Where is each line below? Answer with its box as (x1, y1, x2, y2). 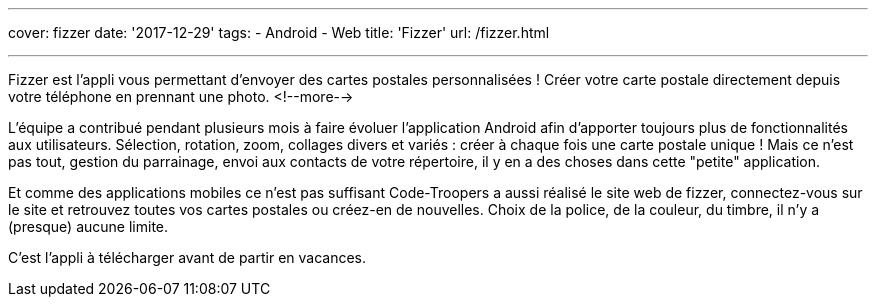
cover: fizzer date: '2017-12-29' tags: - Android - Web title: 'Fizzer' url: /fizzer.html (8, 24, 550, 41)
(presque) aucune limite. (8, 218, 169, 235)
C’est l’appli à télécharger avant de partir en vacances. (8, 249, 367, 266)
